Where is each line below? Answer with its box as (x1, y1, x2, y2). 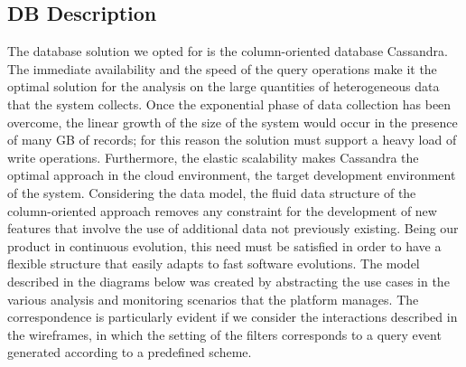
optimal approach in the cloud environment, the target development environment (7, 165, 456, 184)
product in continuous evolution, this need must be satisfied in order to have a (7, 236, 442, 255)
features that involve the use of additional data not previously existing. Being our (7, 219, 459, 238)
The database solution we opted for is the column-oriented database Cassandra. (7, 42, 448, 61)
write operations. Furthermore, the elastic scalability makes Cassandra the (7, 147, 419, 166)
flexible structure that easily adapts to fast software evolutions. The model (7, 254, 420, 273)
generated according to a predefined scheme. (7, 343, 252, 362)
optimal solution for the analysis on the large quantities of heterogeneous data (7, 77, 440, 96)
